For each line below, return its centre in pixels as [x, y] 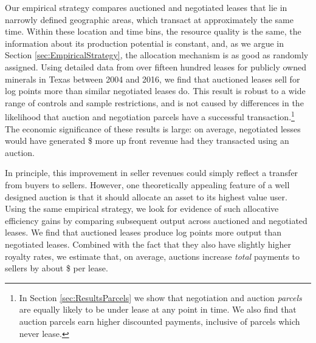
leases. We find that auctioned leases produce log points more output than [143, 232]
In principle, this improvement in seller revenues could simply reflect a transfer [152, 173]
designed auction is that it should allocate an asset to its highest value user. [146, 196]
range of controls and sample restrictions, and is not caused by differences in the [154, 102]
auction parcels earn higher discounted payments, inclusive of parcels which [160, 321]
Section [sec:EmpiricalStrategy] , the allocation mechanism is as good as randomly [157, 55]
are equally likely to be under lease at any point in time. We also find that [158, 309]
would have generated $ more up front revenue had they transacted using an [147, 141]
